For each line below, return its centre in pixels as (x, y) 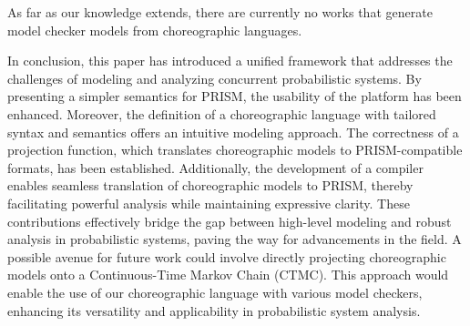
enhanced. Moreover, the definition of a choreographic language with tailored (222, 113)
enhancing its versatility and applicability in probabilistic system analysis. (214, 310)
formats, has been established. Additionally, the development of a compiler (215, 167)
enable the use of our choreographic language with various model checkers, (215, 292)
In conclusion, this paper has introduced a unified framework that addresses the (230, 61)
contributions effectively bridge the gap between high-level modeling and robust (230, 221)
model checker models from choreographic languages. (155, 30)
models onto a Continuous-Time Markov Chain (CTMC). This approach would (228, 275)
